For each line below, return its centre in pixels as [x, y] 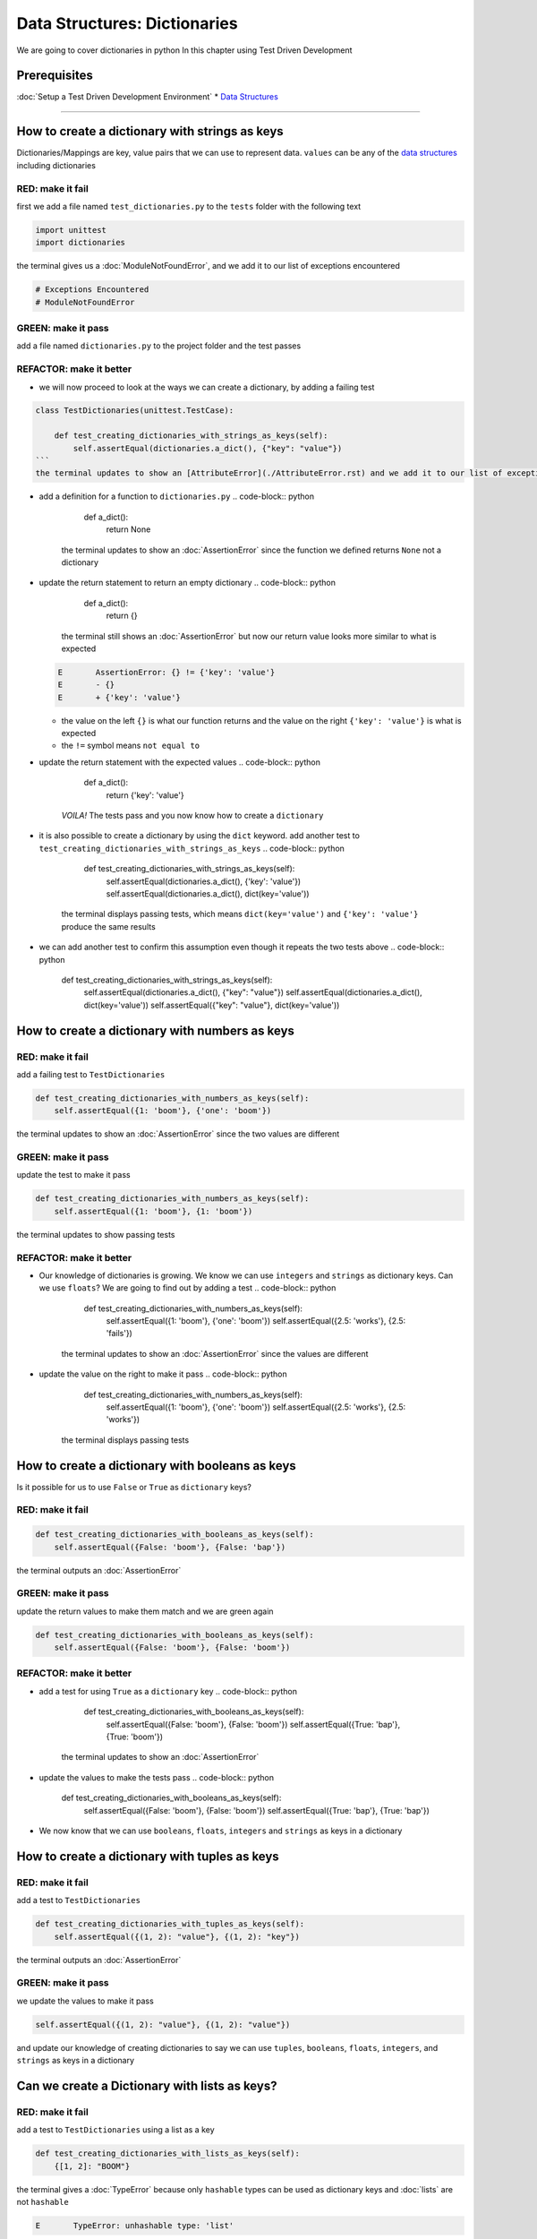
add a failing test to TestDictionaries [91, 1074]
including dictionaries [56, 165]
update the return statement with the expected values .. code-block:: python [180, 762]
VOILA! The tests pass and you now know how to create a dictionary [192, 816]
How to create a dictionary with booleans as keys [157, 1466]
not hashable [43, 2201]
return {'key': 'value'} [145, 795]
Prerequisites [55, 76]
